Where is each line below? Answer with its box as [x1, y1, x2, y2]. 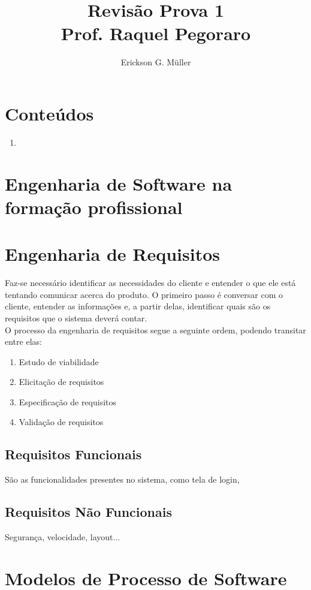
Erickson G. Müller [120, 56, 191, 68]
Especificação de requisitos [19, 395, 117, 408]
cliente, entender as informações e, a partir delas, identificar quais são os [5, 300, 271, 312]
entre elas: [5, 335, 42, 348]
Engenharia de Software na [5, 171, 233, 195]
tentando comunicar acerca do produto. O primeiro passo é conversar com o [5, 288, 283, 300]
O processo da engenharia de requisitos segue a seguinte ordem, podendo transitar [5, 323, 306, 336]
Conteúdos [5, 101, 94, 125]
